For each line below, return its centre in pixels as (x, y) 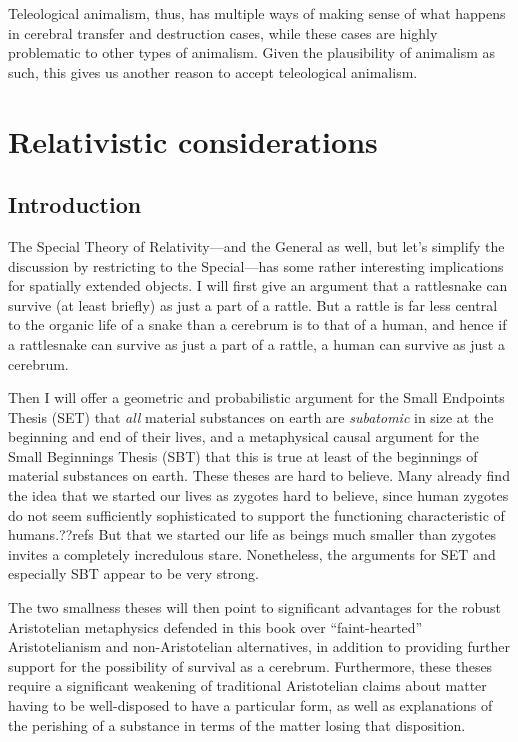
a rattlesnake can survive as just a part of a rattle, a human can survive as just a (256, 343)
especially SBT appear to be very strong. (133, 573)
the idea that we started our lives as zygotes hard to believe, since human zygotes (258, 495)
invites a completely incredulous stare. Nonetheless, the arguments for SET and (252, 553)
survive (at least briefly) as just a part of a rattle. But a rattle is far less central (253, 304)
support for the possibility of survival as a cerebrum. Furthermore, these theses (250, 665)
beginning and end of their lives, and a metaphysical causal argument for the (243, 436)
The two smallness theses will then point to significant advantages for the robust (254, 607)
